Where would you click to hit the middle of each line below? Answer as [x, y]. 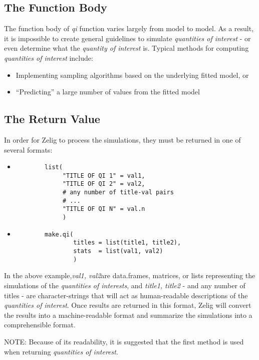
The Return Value [52, 119]
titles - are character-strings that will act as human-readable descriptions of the [126, 295]
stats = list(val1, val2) [118, 251]
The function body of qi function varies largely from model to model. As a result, [129, 28]
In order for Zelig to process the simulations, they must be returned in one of [122, 139]
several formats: [28, 149]
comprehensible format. [40, 325]
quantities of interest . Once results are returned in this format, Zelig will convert [128, 305]
